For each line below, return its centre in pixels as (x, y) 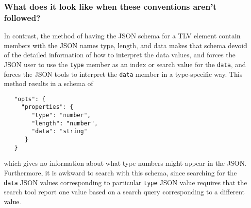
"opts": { (30, 99)
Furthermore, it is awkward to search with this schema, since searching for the (120, 173)
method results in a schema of (49, 83)
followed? (22, 17)
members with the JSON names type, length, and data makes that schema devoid (126, 45)
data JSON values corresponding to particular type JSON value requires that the (125, 182)
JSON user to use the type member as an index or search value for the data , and (125, 64)
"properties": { (47, 107)
